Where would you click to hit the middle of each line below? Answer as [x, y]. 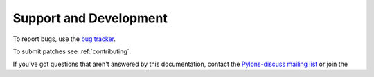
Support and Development [90, 18]
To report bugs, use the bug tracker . [64, 39]
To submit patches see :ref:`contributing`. [72, 51]
